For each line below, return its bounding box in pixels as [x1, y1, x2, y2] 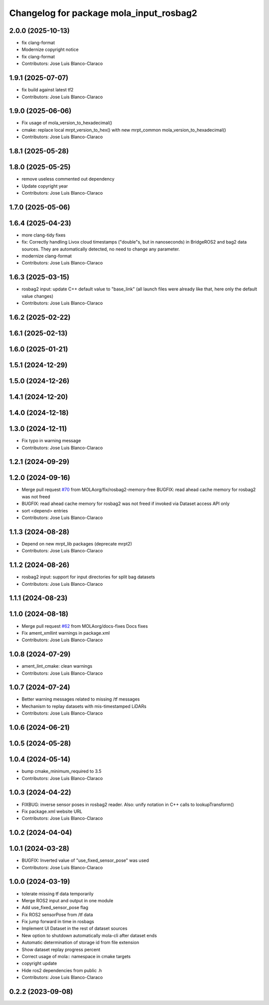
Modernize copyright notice [21, 46, 79, 52]
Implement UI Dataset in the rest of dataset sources [21, 926, 128, 932]
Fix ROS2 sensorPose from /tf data [21, 911, 93, 918]
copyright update [21, 961, 57, 967]
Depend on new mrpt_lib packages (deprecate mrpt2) [21, 540, 132, 546]
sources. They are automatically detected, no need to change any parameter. [21, 246, 180, 252]
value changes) [21, 293, 54, 299]
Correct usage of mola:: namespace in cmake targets [21, 954, 131, 960]
